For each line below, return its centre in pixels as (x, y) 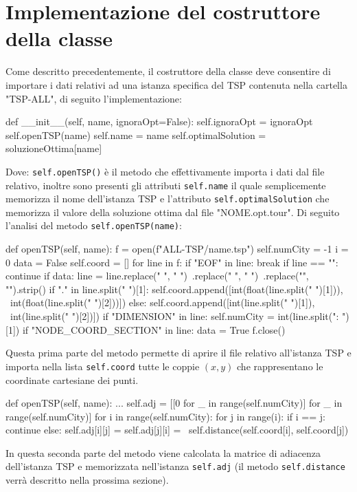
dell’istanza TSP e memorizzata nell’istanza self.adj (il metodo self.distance (175, 466)
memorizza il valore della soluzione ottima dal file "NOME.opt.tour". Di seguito (173, 212)
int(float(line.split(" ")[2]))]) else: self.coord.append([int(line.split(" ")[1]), (162, 302)
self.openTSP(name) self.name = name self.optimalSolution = (136, 135)
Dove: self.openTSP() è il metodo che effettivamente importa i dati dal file (165, 171)
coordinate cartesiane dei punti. (72, 379)
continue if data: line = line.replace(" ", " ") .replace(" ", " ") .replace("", (157, 276)
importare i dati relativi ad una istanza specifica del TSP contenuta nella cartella (176, 84)
